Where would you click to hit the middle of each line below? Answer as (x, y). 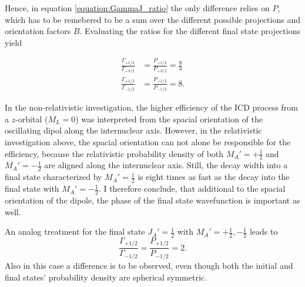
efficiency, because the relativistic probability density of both (114, 153)
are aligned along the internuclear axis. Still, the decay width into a (166, 165)
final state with (32, 188)
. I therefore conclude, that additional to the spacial (192, 188)
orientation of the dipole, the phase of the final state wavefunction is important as (152, 200)
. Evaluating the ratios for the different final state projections (190, 31)
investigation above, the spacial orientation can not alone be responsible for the (148, 142)
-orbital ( (32, 119)
